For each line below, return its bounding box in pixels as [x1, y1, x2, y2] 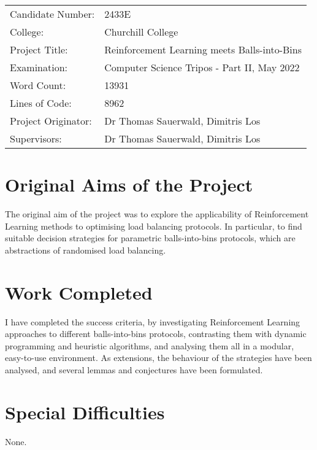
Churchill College [104, 25, 178, 39]
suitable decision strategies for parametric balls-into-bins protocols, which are [5, 231, 296, 244]
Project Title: [10, 42, 68, 56]
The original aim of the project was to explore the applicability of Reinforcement [5, 208, 309, 220]
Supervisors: [10, 131, 62, 145]
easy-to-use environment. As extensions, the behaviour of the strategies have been [5, 351, 312, 364]
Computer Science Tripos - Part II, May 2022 [104, 60, 300, 74]
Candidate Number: [10, 7, 95, 21]
